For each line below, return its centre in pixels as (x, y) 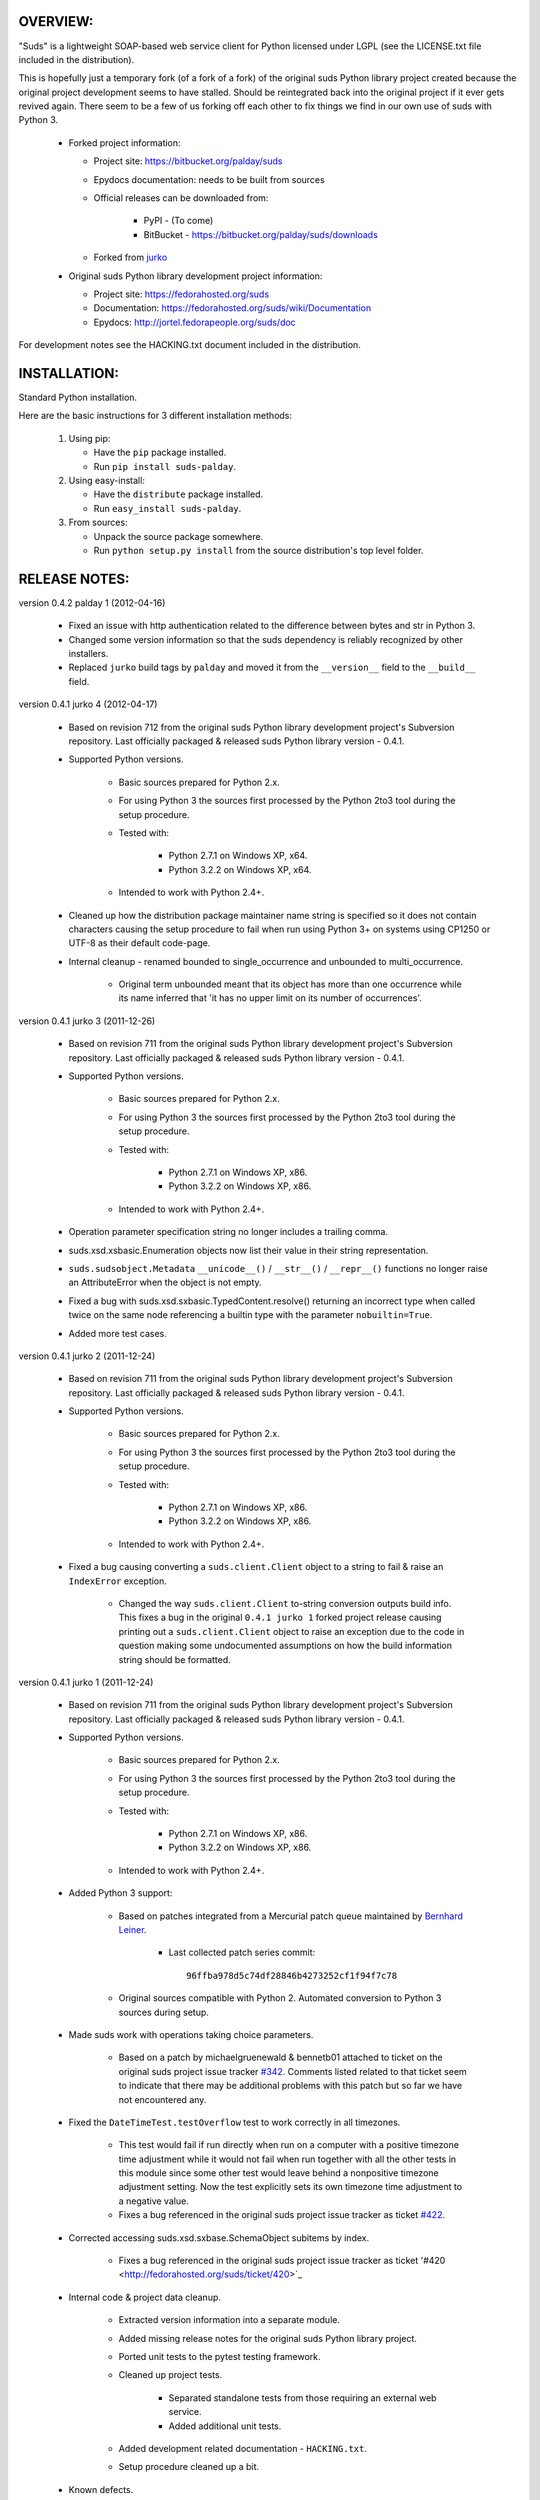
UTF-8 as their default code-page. (139, 943)
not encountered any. (162, 2099)
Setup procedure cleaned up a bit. (189, 2467)
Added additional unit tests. (225, 2426)
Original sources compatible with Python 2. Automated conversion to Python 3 (280, 1998)
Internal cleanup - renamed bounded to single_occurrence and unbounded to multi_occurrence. (266, 961)
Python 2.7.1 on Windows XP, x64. (238, 856)
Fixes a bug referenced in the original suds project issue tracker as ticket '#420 (282, 2261)
